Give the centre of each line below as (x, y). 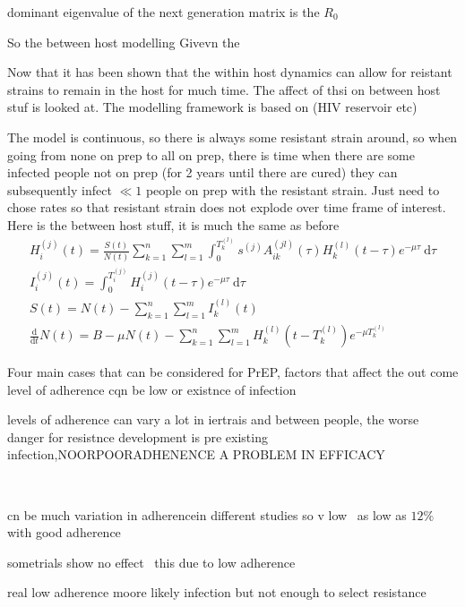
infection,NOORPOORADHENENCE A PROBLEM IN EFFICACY (196, 454)
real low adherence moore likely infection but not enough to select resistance (217, 592)
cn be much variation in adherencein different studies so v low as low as (207, 514)
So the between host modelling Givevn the (124, 42)
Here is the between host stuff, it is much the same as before (173, 224)
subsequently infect (60, 189)
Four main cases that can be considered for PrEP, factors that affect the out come (233, 372)
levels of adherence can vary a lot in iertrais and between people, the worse (213, 419)
